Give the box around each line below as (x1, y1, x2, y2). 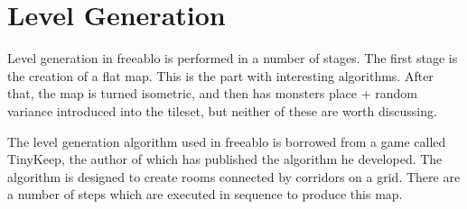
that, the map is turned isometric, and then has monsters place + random (7, 84, 417, 103)
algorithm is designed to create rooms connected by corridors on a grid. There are (7, 167, 461, 186)
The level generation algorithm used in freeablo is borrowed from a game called (7, 132, 446, 150)
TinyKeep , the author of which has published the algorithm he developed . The (7, 150, 443, 168)
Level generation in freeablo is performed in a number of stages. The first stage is (7, 49, 458, 68)
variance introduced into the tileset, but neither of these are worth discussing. (7, 101, 437, 120)
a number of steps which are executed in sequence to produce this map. (7, 185, 403, 204)
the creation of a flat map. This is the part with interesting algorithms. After (7, 66, 434, 85)
